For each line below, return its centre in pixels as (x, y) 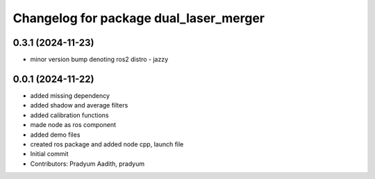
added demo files (55, 135)
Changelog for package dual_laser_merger (139, 18)
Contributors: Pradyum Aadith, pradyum (87, 164)
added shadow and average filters (79, 105)
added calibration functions (69, 115)
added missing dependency (70, 95)
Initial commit (49, 154)
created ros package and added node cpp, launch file (107, 144)
